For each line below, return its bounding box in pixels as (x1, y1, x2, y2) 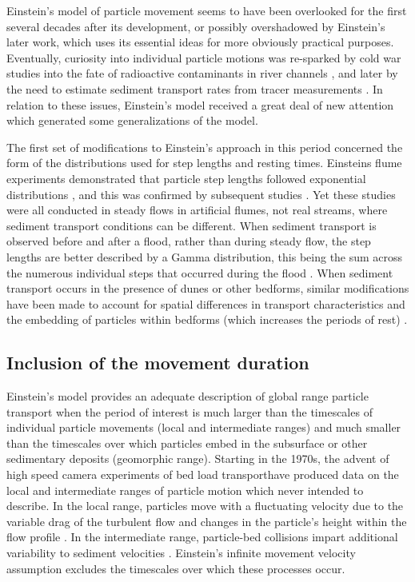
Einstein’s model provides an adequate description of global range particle (6, 388, 369, 405)
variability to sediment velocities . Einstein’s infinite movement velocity (6, 544, 356, 561)
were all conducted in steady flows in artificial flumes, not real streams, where (6, 201, 388, 218)
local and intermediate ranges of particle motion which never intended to (6, 481, 364, 498)
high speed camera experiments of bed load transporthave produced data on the (6, 466, 399, 483)
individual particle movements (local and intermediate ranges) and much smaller (6, 419, 401, 436)
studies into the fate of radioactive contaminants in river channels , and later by (6, 65, 398, 82)
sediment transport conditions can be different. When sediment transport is (6, 217, 377, 233)
